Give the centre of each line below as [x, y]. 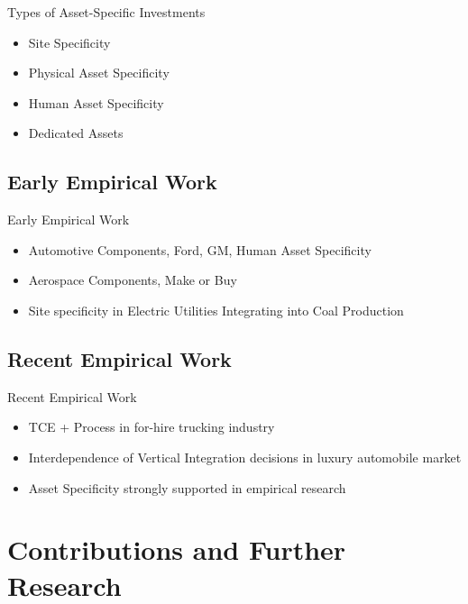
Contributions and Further [177, 549]
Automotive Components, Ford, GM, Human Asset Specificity [200, 249]
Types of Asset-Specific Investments [106, 12]
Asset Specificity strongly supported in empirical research [187, 487]
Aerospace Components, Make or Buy [133, 280]
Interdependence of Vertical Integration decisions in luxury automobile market [245, 457]
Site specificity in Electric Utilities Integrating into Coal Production [216, 310]
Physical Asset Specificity [99, 73]
